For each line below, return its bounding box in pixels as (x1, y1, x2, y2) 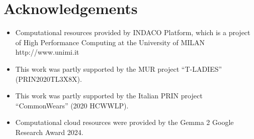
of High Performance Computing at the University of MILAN (15, 37, 205, 47)
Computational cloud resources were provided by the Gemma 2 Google (15, 117, 234, 127)
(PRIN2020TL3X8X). (15, 73, 82, 84)
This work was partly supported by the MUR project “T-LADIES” (15, 63, 222, 74)
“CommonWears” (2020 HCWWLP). (15, 100, 129, 110)
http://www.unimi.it (15, 47, 79, 57)
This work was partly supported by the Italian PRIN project (15, 90, 203, 101)
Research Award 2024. (15, 126, 83, 137)
